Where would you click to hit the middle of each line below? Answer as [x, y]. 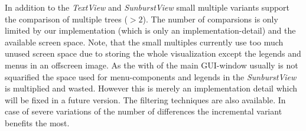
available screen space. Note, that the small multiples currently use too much [144, 42]
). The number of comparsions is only [210, 19]
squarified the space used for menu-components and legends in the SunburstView [151, 76]
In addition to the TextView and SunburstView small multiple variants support [147, 7]
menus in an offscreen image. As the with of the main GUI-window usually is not [152, 65]
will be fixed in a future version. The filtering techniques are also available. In [145, 99]
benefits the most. [37, 122]
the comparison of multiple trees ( [66, 19]
